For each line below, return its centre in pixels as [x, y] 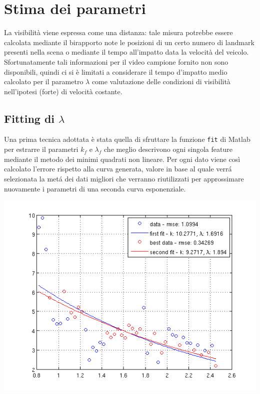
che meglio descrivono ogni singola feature [168, 149]
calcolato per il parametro [44, 81]
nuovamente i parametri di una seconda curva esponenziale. [95, 188]
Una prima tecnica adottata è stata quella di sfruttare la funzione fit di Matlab [127, 139]
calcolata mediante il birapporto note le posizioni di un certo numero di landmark [129, 42]
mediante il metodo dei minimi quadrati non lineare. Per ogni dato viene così [122, 159]
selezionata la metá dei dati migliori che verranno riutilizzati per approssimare [124, 178]
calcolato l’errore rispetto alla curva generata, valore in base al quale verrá [118, 169]
